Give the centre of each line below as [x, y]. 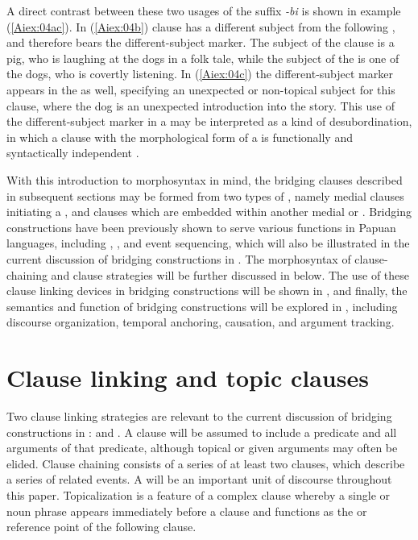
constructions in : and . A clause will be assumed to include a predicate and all [202, 432]
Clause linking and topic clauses [188, 378]
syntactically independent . [73, 153]
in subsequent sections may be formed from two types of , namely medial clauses [205, 195]
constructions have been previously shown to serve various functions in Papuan [201, 227]
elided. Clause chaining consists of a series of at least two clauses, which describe [206, 463]
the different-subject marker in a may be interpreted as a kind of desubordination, [209, 121]
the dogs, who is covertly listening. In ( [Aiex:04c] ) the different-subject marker [200, 74]
